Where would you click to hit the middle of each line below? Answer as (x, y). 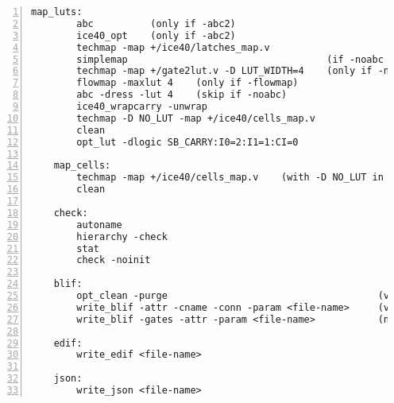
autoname (99, 225)
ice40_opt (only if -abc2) (156, 35)
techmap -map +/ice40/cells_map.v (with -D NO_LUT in (230, 178)
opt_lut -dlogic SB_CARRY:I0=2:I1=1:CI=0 (187, 142)
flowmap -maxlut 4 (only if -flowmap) (187, 83)
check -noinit (114, 260)
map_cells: (82, 166)
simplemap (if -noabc (230, 59)
